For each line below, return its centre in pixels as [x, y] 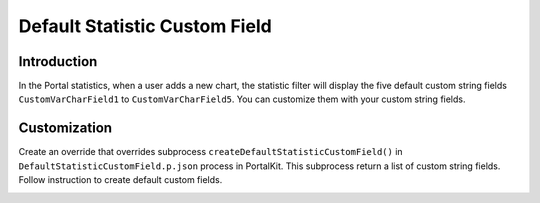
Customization [65, 128]
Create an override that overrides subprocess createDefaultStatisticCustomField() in [211, 152]
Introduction [58, 61]
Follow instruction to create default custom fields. [120, 180]
